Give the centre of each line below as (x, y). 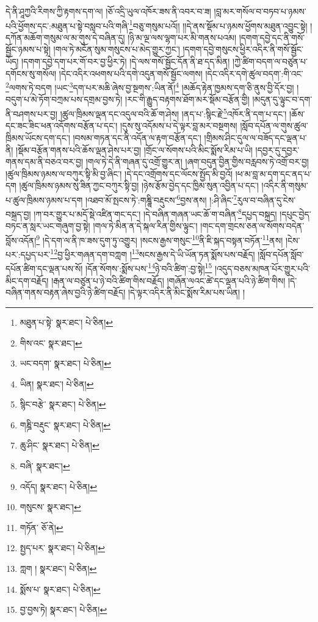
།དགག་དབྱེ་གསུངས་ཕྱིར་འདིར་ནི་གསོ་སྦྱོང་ (243, 49)
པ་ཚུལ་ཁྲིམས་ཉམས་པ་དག (44, 199)
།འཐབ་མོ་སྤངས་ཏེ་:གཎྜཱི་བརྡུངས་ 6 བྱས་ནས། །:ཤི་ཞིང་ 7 (161, 199)
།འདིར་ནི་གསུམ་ (285, 185)
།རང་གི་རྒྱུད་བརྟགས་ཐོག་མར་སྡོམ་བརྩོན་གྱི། (187, 99)
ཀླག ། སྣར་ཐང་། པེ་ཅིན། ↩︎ (58, 569)
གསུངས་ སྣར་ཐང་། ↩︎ (50, 507)
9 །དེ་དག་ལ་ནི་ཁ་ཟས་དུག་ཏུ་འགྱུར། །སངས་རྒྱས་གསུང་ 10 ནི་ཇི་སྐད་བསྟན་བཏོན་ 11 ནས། (160, 239)
